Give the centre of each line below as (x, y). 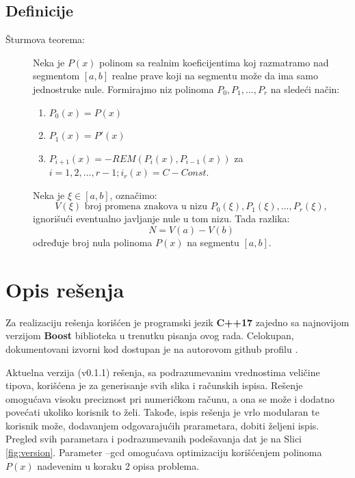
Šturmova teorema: (45, 39)
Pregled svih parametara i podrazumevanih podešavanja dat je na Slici (154, 439)
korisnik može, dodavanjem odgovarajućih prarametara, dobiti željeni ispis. (162, 425)
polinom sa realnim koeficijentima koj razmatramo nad (214, 62)
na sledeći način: (305, 89)
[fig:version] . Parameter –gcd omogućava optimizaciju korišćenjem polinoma (164, 452)
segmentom (56, 76)
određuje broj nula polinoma (93, 242)
